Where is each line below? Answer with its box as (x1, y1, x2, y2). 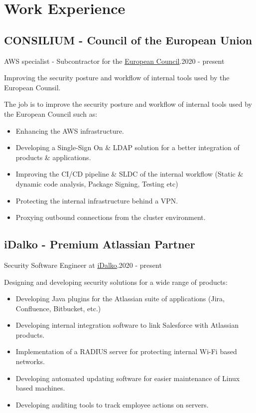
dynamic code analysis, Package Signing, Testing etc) (15, 178, 178, 189)
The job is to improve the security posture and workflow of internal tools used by (4, 99, 252, 109)
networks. (15, 356, 45, 367)
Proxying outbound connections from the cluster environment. (15, 212, 206, 222)
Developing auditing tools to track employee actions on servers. (15, 399, 209, 410)
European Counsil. (4, 82, 61, 92)
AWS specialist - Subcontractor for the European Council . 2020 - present (4, 55, 225, 66)
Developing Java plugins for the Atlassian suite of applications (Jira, (15, 293, 225, 304)
